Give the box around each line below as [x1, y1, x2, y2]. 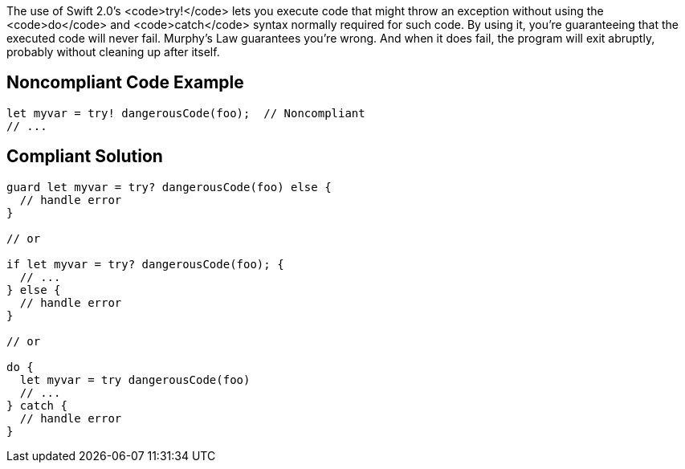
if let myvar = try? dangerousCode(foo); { [6, 257, 284, 271]
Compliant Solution [6, 146, 163, 167]
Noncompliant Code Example [6, 72, 244, 93]
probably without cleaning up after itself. [6, 45, 220, 59]
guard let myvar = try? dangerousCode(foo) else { [6, 180, 332, 194]
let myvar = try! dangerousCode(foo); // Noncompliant [6, 106, 365, 120]
